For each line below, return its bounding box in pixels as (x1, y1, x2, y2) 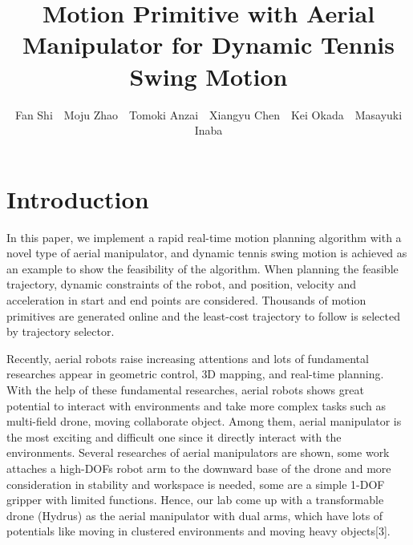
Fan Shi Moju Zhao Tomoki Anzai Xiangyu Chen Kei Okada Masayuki (14, 106, 403, 123)
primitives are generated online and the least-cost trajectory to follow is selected (6, 307, 400, 324)
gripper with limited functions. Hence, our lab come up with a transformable (6, 491, 384, 508)
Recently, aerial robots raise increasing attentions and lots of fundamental (6, 349, 369, 366)
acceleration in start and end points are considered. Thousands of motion (6, 292, 366, 308)
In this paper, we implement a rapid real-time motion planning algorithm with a (6, 228, 402, 245)
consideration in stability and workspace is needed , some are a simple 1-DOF (6, 475, 385, 492)
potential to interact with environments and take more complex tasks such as (6, 397, 386, 414)
